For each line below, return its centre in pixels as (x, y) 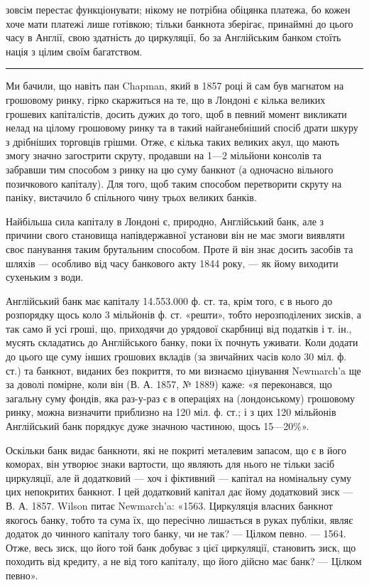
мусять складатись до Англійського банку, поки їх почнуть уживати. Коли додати (182, 342)
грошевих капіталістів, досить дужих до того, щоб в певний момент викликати (176, 113)
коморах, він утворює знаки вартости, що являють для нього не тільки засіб (170, 464)
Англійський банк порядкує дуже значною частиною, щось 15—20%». (158, 426)
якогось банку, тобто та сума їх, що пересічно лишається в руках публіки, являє (180, 519)
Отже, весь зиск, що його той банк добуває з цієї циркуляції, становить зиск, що (181, 547)
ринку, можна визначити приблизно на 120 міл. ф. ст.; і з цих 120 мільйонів (171, 412)
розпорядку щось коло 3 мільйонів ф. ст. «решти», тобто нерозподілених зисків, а (183, 315)
